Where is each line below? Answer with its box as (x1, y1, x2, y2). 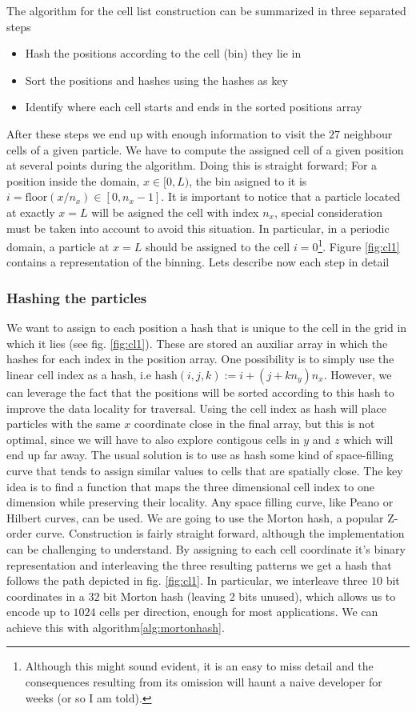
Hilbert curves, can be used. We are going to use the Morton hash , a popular (6, 509, 384, 526)
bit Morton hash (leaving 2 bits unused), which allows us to (103, 587, 396, 604)
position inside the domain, (6, 172, 140, 189)
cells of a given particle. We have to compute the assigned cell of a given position (6, 141, 404, 158)
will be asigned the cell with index (91, 203, 259, 220)
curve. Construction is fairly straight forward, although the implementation (35, 525, 405, 542)
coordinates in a (6, 587, 85, 604)
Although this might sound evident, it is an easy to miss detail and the (25, 658, 374, 674)
